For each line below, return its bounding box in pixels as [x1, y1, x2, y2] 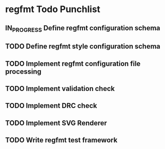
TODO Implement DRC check [5, 102, 97, 110]
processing [5, 67, 42, 76]
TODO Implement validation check [5, 84, 115, 93]
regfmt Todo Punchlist [5, 4, 101, 15]
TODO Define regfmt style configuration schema [5, 42, 160, 51]
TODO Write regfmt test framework [5, 136, 118, 144]
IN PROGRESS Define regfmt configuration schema [5, 24, 160, 33]
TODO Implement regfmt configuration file [5, 59, 141, 68]
